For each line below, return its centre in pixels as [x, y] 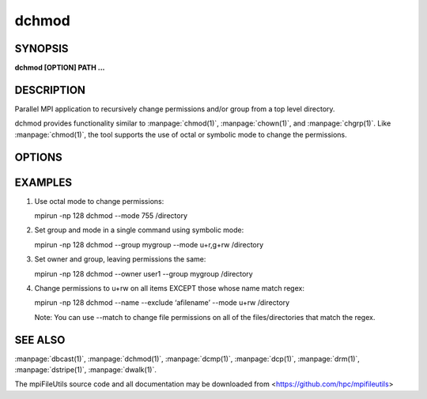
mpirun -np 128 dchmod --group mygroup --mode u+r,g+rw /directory [149, 244]
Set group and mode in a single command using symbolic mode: [139, 230]
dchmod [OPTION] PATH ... [60, 68]
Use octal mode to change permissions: [99, 201]
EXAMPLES [43, 182]
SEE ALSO [40, 340]
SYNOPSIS [42, 49]
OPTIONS [38, 157]
